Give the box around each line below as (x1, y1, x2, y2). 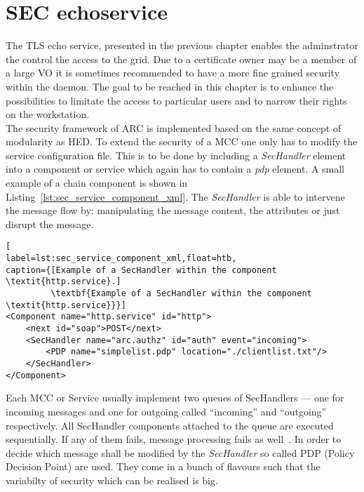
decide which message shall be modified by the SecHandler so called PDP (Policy (6, 445, 355, 460)
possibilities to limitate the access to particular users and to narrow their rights (6, 93, 347, 107)
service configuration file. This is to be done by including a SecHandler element (6, 147, 346, 162)
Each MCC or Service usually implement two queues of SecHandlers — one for (6, 390, 344, 405)
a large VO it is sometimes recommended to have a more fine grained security (6, 65, 340, 80)
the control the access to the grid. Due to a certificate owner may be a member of (6, 51, 357, 66)
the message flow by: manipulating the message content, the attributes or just (6, 203, 340, 218)
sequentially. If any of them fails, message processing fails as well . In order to (6, 432, 342, 446)
